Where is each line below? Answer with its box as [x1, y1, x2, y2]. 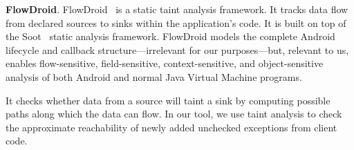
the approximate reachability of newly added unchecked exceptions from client [6, 120, 337, 134]
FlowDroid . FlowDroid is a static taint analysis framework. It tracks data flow [6, 2, 348, 16]
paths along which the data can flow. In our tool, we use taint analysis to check [6, 106, 342, 121]
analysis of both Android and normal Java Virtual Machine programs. [6, 69, 302, 84]
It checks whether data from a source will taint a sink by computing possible [6, 93, 330, 107]
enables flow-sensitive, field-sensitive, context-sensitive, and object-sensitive [6, 56, 324, 71]
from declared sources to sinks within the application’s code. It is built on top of [6, 15, 346, 30]
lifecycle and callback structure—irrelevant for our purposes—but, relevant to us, [6, 42, 349, 57]
